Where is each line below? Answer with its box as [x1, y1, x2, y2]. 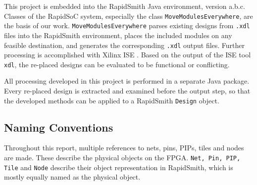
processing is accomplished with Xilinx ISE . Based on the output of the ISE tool [4, 49, 251, 60]
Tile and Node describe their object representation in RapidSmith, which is [4, 162, 233, 172]
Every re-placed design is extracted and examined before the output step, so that [4, 86, 251, 95]
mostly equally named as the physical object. [4, 172, 141, 182]
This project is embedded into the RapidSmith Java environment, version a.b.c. [4, 1, 245, 11]
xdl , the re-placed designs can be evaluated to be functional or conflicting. [4, 59, 230, 69]
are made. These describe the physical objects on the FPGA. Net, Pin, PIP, [4, 152, 241, 163]
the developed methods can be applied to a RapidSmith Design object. [4, 95, 219, 105]
